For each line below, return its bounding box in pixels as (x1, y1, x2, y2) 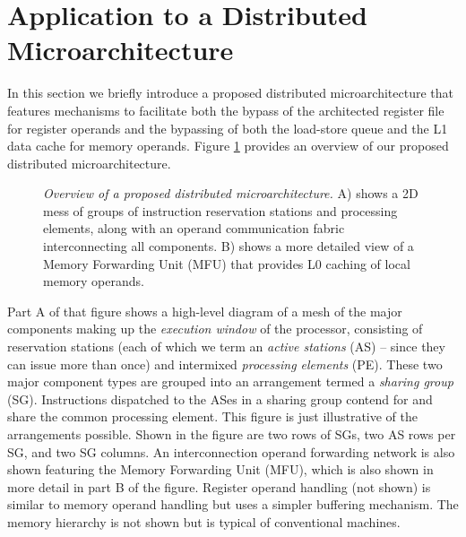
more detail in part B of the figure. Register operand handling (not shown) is (7, 477, 431, 496)
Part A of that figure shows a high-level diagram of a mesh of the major (7, 301, 402, 320)
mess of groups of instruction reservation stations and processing (43, 201, 398, 220)
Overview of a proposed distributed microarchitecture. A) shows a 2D (43, 184, 419, 203)
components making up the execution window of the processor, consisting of (7, 319, 423, 338)
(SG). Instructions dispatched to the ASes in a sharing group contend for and (7, 389, 433, 408)
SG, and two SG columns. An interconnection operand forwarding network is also (7, 442, 455, 461)
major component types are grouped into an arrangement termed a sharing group (7, 372, 453, 391)
